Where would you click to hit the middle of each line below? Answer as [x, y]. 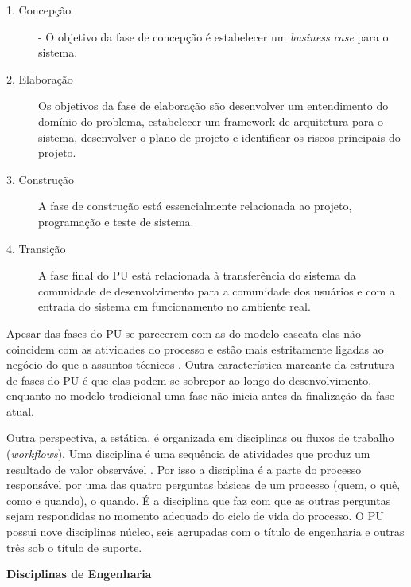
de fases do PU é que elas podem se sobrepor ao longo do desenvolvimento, [189, 380]
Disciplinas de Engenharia [79, 574]
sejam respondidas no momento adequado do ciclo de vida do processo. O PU [195, 516]
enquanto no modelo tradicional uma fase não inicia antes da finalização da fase [200, 395]
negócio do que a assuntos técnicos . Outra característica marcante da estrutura [201, 364]
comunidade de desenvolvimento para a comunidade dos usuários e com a [217, 290]
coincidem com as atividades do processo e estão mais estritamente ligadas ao [195, 348]
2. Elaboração [40, 78]
